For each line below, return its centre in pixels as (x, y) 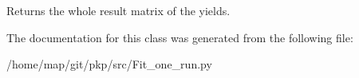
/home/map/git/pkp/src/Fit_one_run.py (109, 64)
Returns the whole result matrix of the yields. (118, 10)
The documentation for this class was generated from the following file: (180, 37)
